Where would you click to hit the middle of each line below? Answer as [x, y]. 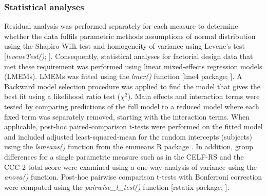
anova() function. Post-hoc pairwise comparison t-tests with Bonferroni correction [133, 177]
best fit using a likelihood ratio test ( [62, 96]
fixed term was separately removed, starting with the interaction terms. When [127, 116]
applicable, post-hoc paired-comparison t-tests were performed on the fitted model [133, 126]
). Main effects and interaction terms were [194, 96]
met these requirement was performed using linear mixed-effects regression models [133, 66]
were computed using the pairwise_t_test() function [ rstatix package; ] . [117, 187]
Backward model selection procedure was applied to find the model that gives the [132, 86]
